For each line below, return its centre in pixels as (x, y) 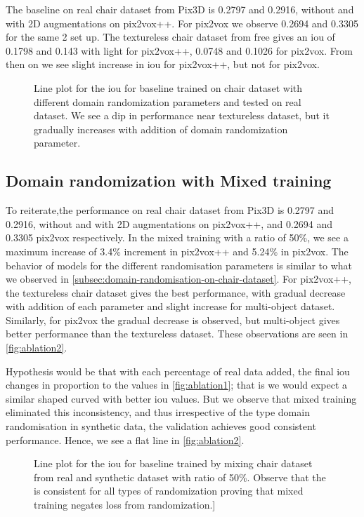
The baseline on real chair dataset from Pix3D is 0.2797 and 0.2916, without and (180, 9)
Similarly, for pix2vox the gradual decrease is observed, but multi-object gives (173, 320)
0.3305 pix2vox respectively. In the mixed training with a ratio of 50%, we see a (177, 237)
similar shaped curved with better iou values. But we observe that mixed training (181, 398)
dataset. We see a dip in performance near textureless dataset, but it (182, 115)
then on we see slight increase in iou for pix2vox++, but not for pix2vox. (163, 64)
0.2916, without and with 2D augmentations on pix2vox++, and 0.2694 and (169, 223)
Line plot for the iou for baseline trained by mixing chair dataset (173, 463)
